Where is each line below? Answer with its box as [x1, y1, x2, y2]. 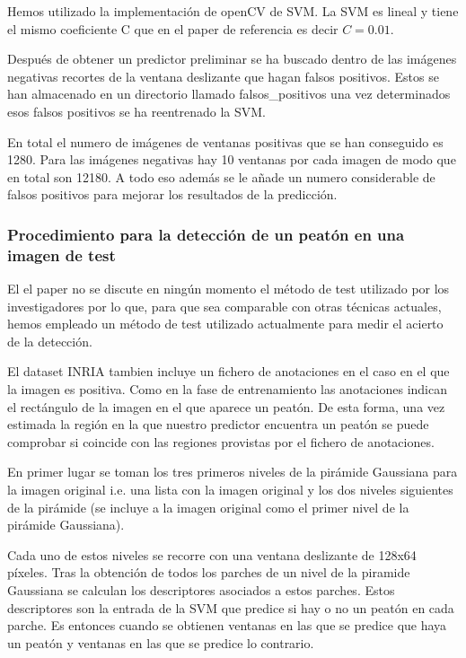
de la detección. [7, 331, 92, 350]
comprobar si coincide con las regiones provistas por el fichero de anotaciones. [7, 432, 435, 451]
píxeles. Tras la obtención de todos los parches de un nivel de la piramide [7, 563, 410, 582]
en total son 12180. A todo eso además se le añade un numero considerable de [7, 167, 435, 186]
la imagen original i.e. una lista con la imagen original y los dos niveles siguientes [7, 480, 453, 499]
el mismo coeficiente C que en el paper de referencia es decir [7, 19, 339, 38]
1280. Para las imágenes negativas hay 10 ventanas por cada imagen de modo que [7, 150, 456, 169]
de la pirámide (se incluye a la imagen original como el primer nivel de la [7, 497, 409, 516]
